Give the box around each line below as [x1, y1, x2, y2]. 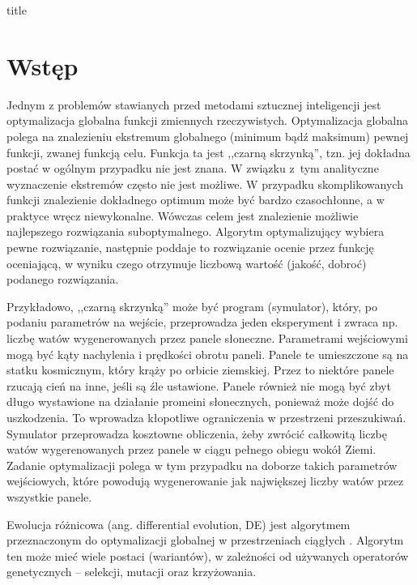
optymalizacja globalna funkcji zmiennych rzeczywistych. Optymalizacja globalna [6, 112, 408, 129]
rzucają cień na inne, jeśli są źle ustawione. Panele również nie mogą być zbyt [6, 377, 391, 394]
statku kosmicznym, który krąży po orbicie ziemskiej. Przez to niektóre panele [6, 361, 394, 378]
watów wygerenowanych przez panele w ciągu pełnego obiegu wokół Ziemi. [6, 441, 377, 458]
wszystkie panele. [6, 488, 92, 505]
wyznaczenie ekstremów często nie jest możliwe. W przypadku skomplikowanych [6, 175, 403, 192]
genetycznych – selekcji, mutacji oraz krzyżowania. [6, 563, 257, 580]
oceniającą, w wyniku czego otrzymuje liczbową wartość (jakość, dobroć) [6, 254, 367, 271]
